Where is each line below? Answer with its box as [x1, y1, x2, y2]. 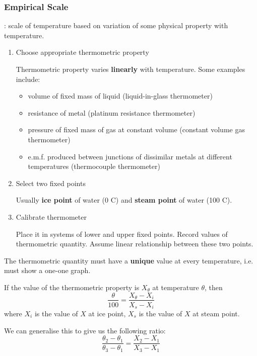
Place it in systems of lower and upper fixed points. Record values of [16, 228, 228, 239]
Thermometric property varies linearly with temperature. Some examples [16, 64, 245, 74]
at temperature [152, 282, 199, 292]
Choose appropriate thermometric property [16, 47, 149, 57]
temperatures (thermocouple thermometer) [28, 161, 160, 171]
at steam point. [192, 308, 240, 319]
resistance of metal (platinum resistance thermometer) [28, 107, 196, 118]
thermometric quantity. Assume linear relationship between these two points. [16, 238, 253, 249]
